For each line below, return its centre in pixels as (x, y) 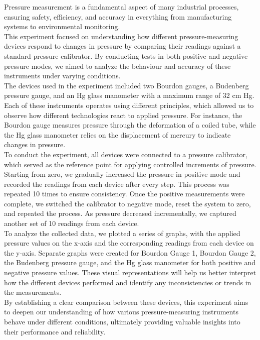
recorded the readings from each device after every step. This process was (117, 184)
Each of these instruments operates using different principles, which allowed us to (129, 105)
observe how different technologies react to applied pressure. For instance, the (123, 115)
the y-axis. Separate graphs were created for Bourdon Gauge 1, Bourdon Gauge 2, (130, 252)
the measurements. (33, 292)
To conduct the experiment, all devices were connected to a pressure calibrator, (126, 154)
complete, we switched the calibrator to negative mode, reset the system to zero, (127, 203)
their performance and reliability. (55, 331)
